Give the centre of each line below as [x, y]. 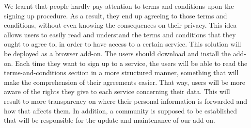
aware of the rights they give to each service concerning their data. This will [117, 91]
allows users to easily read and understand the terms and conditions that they [120, 34]
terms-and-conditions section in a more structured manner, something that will [121, 72]
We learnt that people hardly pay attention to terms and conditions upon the [119, 6]
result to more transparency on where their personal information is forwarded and [126, 101]
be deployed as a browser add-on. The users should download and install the [118, 53]
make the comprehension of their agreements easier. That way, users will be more [125, 82]
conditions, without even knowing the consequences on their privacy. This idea [120, 25]
